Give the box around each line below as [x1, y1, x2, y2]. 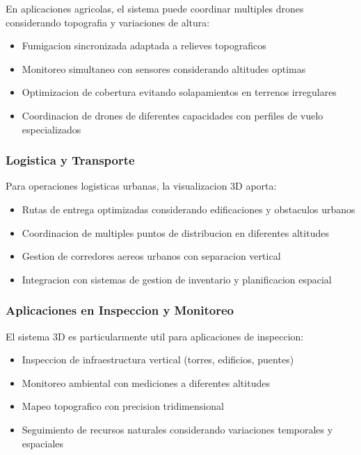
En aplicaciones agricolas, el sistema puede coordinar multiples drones [6, 1, 304, 15]
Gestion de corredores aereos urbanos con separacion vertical [22, 249, 281, 263]
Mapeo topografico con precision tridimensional [22, 399, 224, 413]
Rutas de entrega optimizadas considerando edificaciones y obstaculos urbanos [22, 201, 355, 216]
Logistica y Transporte [6, 151, 135, 169]
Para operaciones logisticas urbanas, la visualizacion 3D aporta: [6, 179, 277, 193]
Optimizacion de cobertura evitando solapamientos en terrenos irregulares [22, 85, 337, 99]
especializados [22, 122, 81, 136]
